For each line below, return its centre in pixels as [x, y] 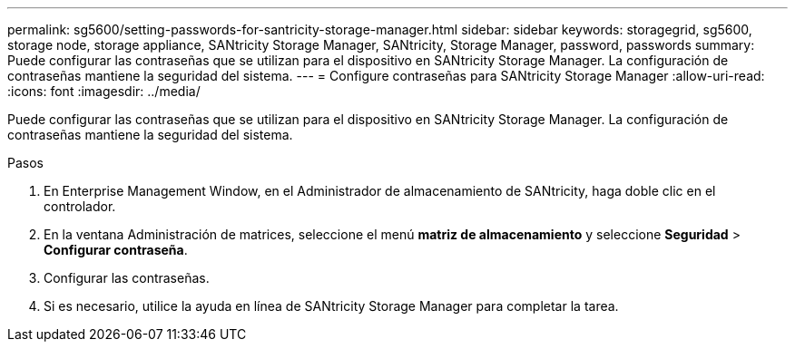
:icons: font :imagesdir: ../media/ [104, 91]
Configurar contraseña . [116, 250]
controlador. [80, 206]
